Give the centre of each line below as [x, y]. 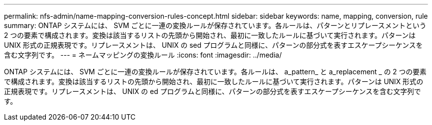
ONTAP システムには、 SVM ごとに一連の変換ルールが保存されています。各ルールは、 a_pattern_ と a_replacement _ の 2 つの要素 [215, 72]
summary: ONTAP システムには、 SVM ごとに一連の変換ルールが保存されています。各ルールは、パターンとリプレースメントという [215, 25]
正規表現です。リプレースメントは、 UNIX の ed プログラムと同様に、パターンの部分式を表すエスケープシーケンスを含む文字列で [213, 91]
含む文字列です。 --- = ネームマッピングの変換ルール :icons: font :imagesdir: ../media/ [143, 55]
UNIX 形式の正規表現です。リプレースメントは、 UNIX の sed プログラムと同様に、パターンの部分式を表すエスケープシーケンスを [214, 45]
